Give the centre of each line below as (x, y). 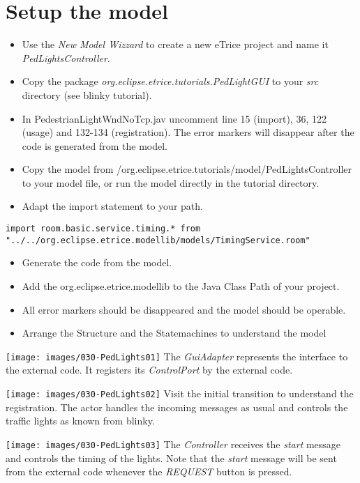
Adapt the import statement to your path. (112, 206)
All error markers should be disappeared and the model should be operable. (184, 309)
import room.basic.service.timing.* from (103, 229)
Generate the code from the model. (97, 262)
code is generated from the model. (95, 145)
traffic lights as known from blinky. (80, 421)
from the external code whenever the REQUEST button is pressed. (149, 472)
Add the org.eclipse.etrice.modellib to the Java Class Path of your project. (181, 285)
